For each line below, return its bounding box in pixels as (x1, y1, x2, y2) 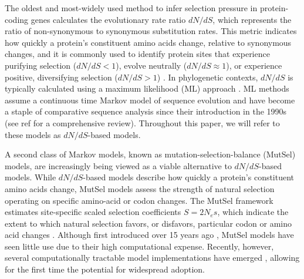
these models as (5, 128, 61, 140)
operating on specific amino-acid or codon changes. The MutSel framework (5, 194, 273, 206)
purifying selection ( (5, 59, 77, 71)
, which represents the (212, 13, 292, 25)
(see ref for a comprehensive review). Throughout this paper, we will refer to (5, 116, 280, 129)
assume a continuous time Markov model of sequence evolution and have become (5, 93, 295, 106)
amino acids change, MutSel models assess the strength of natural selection (5, 182, 275, 194)
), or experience (226, 59, 282, 71)
